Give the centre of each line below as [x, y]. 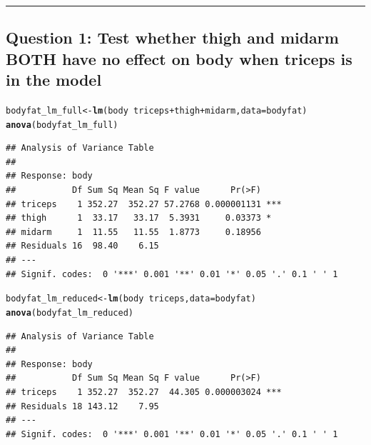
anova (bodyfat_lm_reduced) [70, 312]
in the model [54, 80]
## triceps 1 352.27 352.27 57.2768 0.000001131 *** [144, 204]
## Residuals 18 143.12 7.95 [82, 406]
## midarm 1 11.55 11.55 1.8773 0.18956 [133, 232]
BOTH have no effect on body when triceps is [179, 58]
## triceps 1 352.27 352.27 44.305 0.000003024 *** [144, 392]
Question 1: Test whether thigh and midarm [172, 37]
